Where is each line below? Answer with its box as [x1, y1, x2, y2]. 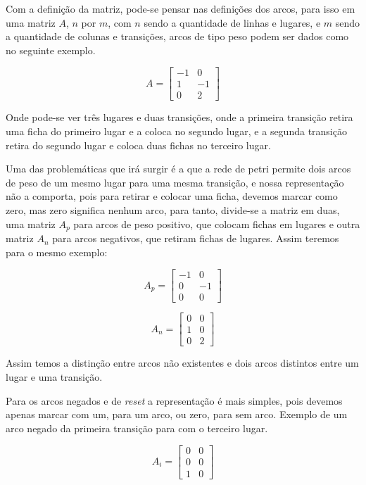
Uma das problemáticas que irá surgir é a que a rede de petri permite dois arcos [6, 161, 351, 176]
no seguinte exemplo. [6, 42, 96, 57]
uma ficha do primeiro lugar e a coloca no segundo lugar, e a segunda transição [6, 124, 347, 139]
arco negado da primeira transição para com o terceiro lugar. [6, 420, 268, 435]
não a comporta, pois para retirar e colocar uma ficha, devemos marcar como [6, 189, 338, 203]
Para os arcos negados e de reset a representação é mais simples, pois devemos [6, 393, 343, 408]
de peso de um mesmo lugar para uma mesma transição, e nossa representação [6, 175, 344, 189]
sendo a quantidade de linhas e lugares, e [144, 15, 321, 30]
